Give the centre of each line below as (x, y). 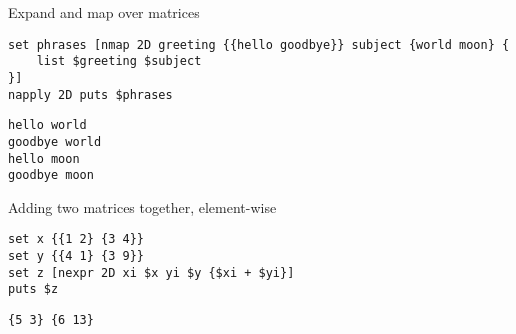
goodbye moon (51, 175)
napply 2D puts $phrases (90, 94)
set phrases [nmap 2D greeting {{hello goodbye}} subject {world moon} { (259, 44)
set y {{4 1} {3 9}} (76, 256)
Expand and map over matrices (104, 12)
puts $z (33, 289)
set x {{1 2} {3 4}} (76, 239)
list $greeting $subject (119, 61)
